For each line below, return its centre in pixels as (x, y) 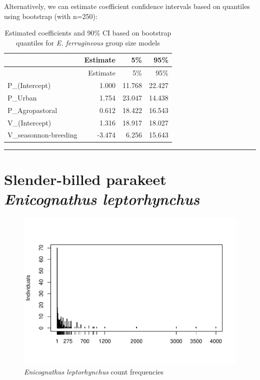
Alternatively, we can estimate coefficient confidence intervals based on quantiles (127, 6)
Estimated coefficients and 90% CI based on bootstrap (88, 33)
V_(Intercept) (29, 122)
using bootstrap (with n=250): (51, 16)
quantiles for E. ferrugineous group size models (88, 42)
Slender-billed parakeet (85, 179)
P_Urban (22, 97)
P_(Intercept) (29, 85)
